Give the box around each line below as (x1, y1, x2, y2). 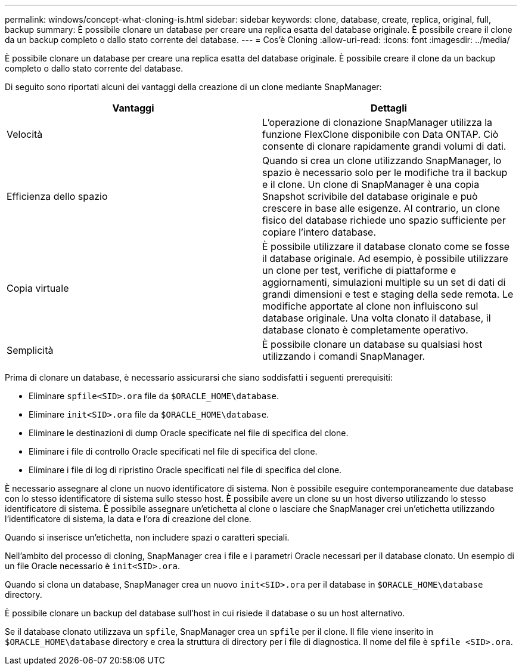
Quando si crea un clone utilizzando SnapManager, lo (262, 155, 502, 166)
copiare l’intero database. (262, 226, 377, 238)
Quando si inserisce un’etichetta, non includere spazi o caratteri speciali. (5, 532, 290, 542)
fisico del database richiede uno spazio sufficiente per (262, 214, 506, 226)
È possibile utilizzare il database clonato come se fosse (262, 240, 510, 252)
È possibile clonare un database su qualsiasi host (262, 338, 483, 350)
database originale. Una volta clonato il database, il (262, 312, 491, 324)
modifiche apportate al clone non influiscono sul (262, 300, 479, 312)
